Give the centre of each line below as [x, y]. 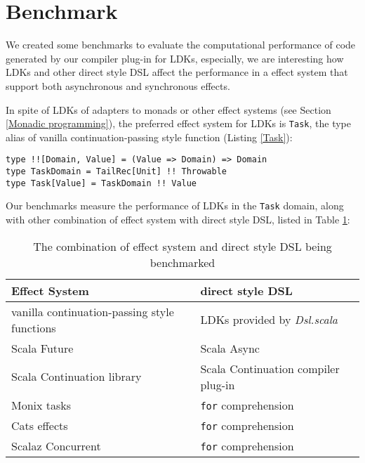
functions [34, 327]
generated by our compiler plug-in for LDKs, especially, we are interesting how [175, 58]
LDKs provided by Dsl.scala [269, 320]
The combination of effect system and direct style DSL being [182, 246]
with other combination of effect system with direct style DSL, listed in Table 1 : [178, 219]
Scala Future [42, 348]
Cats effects [40, 425]
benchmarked [182, 262]
